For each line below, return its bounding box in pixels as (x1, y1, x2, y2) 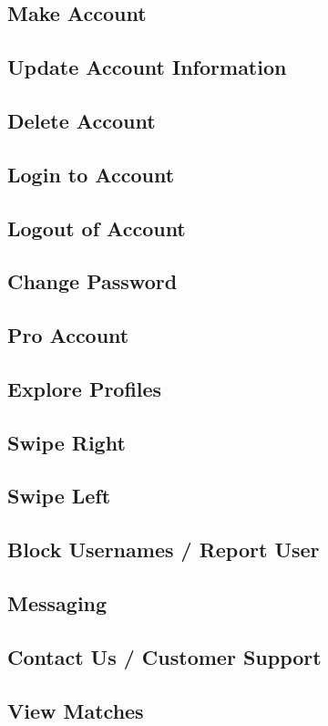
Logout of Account (7, 213, 186, 242)
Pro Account (7, 321, 129, 349)
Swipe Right (7, 428, 126, 456)
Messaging (7, 588, 108, 617)
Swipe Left (7, 482, 111, 510)
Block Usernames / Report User (7, 535, 320, 564)
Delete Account (7, 106, 156, 134)
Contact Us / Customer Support (7, 642, 322, 670)
